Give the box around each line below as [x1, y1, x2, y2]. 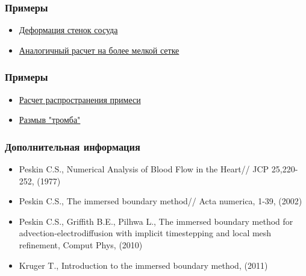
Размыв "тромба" [19, 113, 81, 126]
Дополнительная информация [5, 139, 140, 154]
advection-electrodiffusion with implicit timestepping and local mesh [19, 227, 272, 239]
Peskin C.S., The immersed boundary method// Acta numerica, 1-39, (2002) [19, 195, 302, 207]
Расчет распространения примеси [19, 93, 141, 105]
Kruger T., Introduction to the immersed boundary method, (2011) [19, 259, 268, 271]
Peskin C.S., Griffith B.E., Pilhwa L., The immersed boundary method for [19, 215, 293, 227]
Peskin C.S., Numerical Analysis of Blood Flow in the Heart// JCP [19, 163, 269, 175]
